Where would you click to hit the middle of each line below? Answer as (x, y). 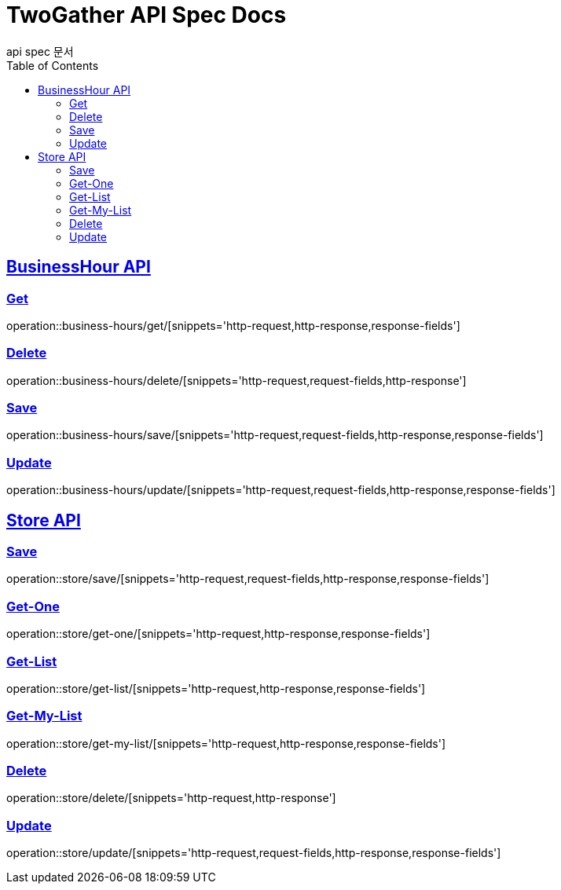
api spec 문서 (40, 51)
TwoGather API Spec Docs (147, 15)
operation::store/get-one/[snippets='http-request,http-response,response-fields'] (218, 634)
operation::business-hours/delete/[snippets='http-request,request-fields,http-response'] (236, 380)
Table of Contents (53, 65)
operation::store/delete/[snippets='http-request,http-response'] (171, 798)
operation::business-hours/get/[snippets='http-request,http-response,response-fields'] (233, 325)
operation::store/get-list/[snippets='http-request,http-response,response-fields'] (216, 688)
